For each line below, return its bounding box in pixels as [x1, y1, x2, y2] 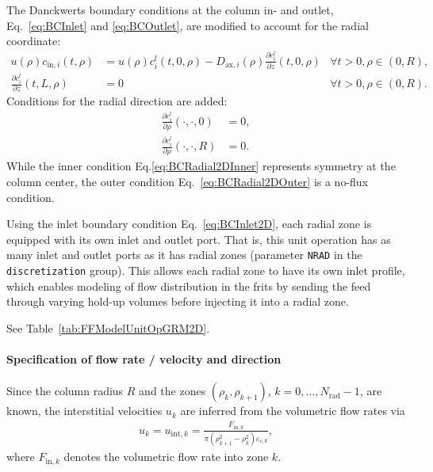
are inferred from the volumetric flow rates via [180, 402, 405, 419]
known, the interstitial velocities [6, 402, 163, 419]
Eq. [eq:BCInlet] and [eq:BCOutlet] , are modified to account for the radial [6, 17, 369, 33]
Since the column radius [6, 383, 124, 399]
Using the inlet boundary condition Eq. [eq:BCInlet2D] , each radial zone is [6, 215, 372, 232]
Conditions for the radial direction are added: [6, 93, 228, 109]
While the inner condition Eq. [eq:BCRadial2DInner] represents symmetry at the [6, 158, 396, 174]
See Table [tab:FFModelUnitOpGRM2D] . [6, 319, 210, 336]
